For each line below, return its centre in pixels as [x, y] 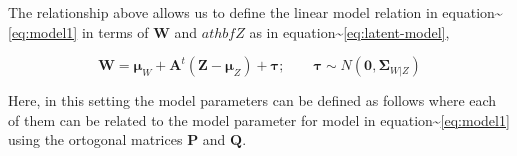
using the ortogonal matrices [95, 139]
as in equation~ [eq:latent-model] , [349, 31]
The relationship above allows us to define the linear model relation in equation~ [255, 12]
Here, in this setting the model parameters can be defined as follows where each [252, 100]
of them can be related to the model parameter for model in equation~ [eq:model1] [259, 119]
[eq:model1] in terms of [78, 31]
